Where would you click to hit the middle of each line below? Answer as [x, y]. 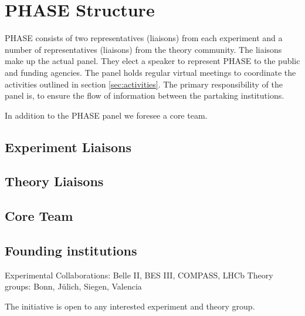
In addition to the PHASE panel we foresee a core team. [106, 115]
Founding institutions [71, 251]
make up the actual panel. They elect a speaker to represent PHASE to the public [152, 61]
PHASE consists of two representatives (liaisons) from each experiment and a [144, 38]
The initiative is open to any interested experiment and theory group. [130, 306]
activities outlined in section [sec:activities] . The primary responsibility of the [144, 84]
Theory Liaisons [54, 181]
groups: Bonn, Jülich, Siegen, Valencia [73, 286]
